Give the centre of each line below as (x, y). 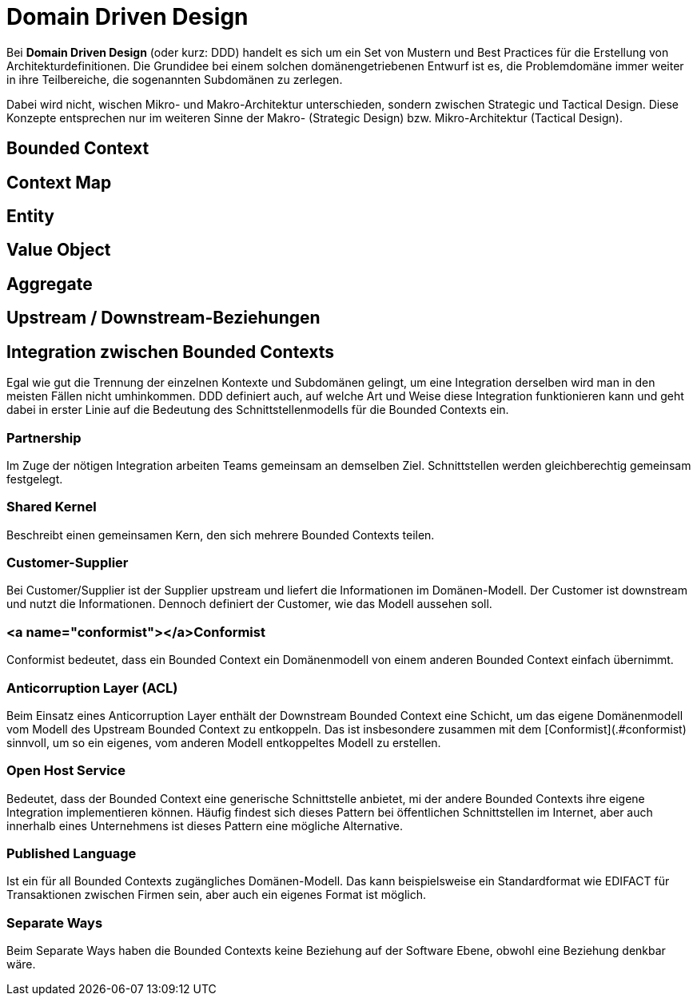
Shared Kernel (52, 507)
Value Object (59, 250)
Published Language (72, 853)
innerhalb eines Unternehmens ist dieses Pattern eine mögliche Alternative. (205, 825)
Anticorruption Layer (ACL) (92, 688)
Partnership (44, 437)
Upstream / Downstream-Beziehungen (163, 318)
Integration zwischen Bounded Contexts (171, 352)
